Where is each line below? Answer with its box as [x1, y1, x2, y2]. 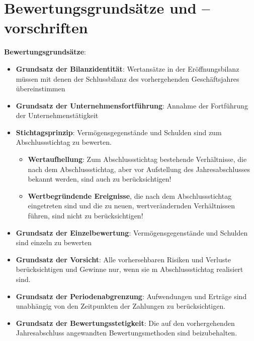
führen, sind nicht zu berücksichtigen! [28, 210, 143, 221]
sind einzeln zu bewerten [16, 237, 92, 248]
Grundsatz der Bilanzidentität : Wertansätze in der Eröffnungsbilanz [16, 63, 239, 74]
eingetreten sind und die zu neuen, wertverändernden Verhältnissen [28, 200, 235, 211]
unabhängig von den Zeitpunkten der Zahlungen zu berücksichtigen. [16, 301, 226, 311]
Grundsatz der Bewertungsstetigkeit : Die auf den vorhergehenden [16, 317, 235, 328]
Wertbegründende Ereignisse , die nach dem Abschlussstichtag [28, 190, 232, 201]
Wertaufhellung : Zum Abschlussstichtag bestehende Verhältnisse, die [28, 154, 247, 164]
